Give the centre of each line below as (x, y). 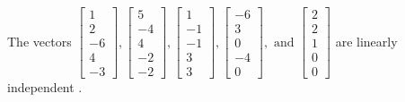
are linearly (366, 41)
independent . (45, 87)
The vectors (40, 41)
